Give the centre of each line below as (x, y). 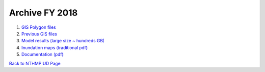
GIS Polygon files (39, 27)
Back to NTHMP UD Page (35, 63)
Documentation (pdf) (42, 54)
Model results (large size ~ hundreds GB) (63, 41)
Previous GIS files (39, 34)
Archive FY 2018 (43, 13)
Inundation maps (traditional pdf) (54, 47)
